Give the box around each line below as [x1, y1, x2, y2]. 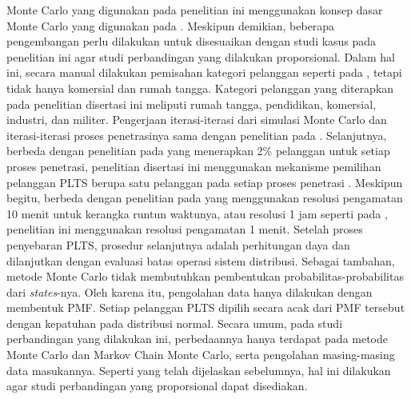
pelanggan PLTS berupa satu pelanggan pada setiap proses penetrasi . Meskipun [6, 174, 403, 190]
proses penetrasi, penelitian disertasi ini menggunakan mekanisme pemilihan [6, 158, 381, 174]
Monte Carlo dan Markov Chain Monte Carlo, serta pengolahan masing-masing [6, 346, 395, 363]
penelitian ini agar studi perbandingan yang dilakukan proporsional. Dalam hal [6, 48, 395, 65]
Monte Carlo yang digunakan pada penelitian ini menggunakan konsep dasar [6, 2, 383, 18]
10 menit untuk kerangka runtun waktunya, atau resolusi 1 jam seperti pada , [6, 205, 388, 221]
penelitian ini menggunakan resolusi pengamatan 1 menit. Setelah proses [6, 221, 363, 237]
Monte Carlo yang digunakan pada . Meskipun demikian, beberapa [6, 17, 335, 34]
